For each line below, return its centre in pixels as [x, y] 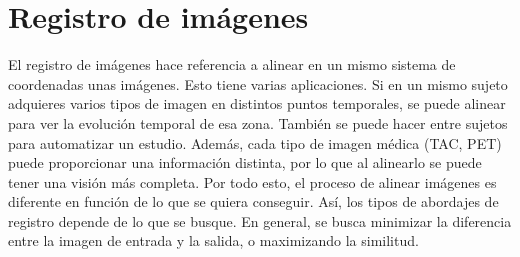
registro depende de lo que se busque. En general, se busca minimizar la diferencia [260, 220]
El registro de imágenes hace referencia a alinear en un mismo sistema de [232, 64]
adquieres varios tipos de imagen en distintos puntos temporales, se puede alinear [257, 103]
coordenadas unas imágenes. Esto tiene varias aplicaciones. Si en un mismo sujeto [258, 83]
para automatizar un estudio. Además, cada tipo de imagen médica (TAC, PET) [255, 142]
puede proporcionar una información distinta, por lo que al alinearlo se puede [245, 162]
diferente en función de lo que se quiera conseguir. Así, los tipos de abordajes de [253, 201]
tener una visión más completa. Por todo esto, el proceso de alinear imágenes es [252, 181]
